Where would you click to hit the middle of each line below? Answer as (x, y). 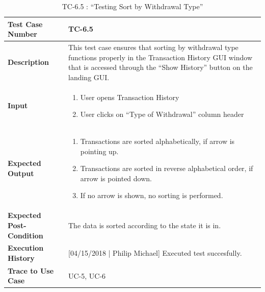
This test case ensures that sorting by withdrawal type (153, 47)
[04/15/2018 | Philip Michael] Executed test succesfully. (155, 253)
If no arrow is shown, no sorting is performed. (152, 195)
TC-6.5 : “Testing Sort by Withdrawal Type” (132, 6)
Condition (25, 235)
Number (22, 34)
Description (29, 62)
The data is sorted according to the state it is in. (145, 225)
